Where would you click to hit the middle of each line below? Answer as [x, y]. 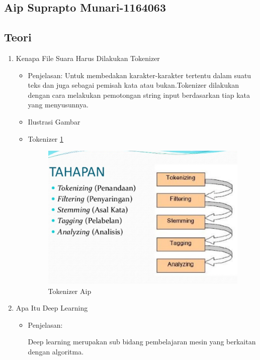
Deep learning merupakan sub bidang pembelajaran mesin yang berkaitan [142, 342]
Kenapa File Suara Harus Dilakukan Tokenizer [88, 58]
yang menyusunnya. [58, 105]
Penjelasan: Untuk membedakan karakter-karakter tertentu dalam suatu [140, 75]
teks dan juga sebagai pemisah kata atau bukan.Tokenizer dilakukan [134, 85]
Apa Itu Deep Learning [52, 308]
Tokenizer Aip [70, 291]
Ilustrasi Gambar [54, 121]
